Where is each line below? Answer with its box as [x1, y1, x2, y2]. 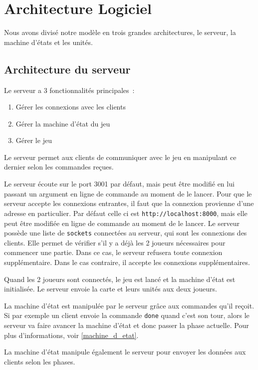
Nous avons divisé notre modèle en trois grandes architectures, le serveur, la [4, 27, 236, 37]
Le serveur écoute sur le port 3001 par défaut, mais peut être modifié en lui [4, 178, 235, 189]
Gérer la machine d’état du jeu [15, 118, 110, 128]
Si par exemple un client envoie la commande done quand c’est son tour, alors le [4, 310, 250, 320]
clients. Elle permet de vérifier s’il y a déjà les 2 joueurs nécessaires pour [4, 237, 226, 247]
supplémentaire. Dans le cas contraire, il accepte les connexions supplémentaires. [4, 256, 250, 267]
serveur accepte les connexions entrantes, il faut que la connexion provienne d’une [4, 198, 254, 208]
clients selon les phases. [4, 356, 75, 366]
